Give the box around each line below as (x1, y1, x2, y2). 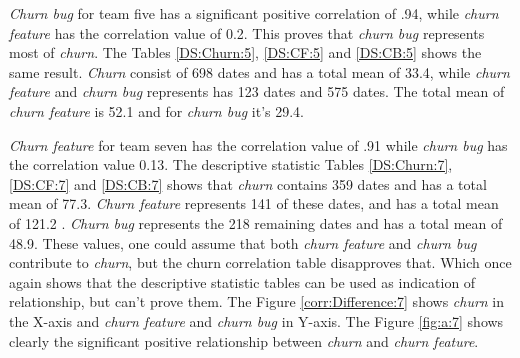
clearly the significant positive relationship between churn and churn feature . (9, 330, 479, 351)
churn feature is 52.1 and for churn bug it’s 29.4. (9, 100, 305, 121)
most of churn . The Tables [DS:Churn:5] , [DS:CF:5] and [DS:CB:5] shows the (9, 42, 482, 63)
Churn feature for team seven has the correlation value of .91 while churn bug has (9, 134, 508, 155)
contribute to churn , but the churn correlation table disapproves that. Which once (9, 252, 512, 273)
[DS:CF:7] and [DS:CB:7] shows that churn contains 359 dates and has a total (9, 173, 487, 194)
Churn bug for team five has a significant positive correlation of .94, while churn (9, 3, 499, 23)
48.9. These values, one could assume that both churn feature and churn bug (9, 232, 477, 253)
